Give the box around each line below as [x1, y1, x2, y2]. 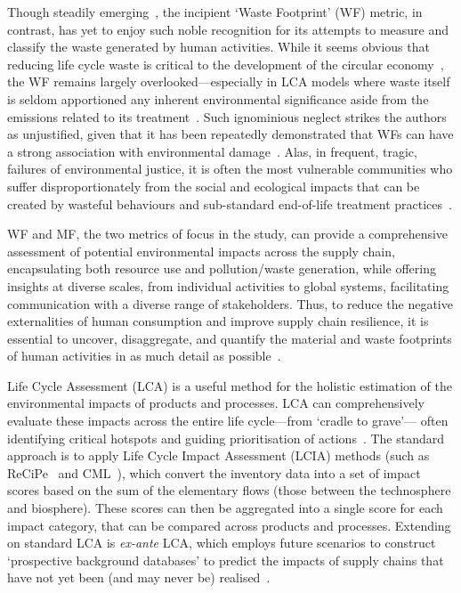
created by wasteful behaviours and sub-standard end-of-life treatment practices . [7, 194, 452, 213]
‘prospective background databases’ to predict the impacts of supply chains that [7, 550, 444, 569]
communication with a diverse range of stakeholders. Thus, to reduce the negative [7, 294, 453, 313]
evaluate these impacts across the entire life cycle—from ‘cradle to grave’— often [7, 411, 449, 430]
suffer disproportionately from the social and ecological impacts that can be [7, 176, 420, 195]
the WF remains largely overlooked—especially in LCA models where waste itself [7, 72, 450, 91]
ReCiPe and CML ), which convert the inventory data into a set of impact [7, 463, 421, 482]
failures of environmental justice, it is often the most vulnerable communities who [7, 159, 453, 178]
